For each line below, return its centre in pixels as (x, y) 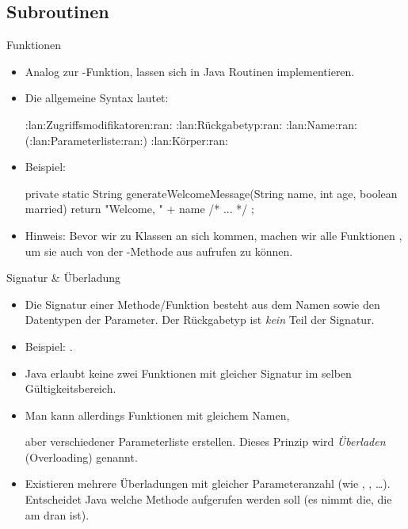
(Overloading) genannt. (81, 457)
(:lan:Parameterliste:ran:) (86, 140)
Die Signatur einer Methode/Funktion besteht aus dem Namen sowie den (202, 304)
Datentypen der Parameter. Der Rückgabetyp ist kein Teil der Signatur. (200, 320)
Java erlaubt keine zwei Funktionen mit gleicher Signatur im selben (188, 373)
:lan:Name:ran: (321, 124)
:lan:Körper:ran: (189, 140)
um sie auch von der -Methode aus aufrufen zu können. (159, 251)
